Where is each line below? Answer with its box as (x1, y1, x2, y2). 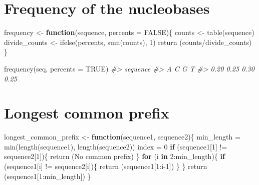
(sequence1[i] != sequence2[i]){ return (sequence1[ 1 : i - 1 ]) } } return (4, 161, 207, 171)
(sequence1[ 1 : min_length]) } (4, 170, 91, 181)
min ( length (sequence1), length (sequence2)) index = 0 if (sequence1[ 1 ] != (4, 141, 227, 151)
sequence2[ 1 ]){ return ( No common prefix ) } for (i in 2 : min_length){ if (4, 151, 225, 161)
